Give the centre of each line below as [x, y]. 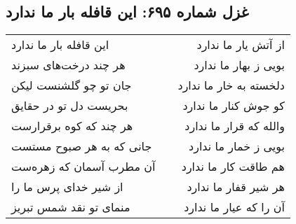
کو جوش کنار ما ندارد [234, 106]
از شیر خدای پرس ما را [67, 187]
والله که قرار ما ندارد [235, 126]
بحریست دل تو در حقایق [70, 106]
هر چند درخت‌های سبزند [68, 65]
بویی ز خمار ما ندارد [237, 146]
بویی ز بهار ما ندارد [239, 65]
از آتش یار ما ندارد [241, 45]
